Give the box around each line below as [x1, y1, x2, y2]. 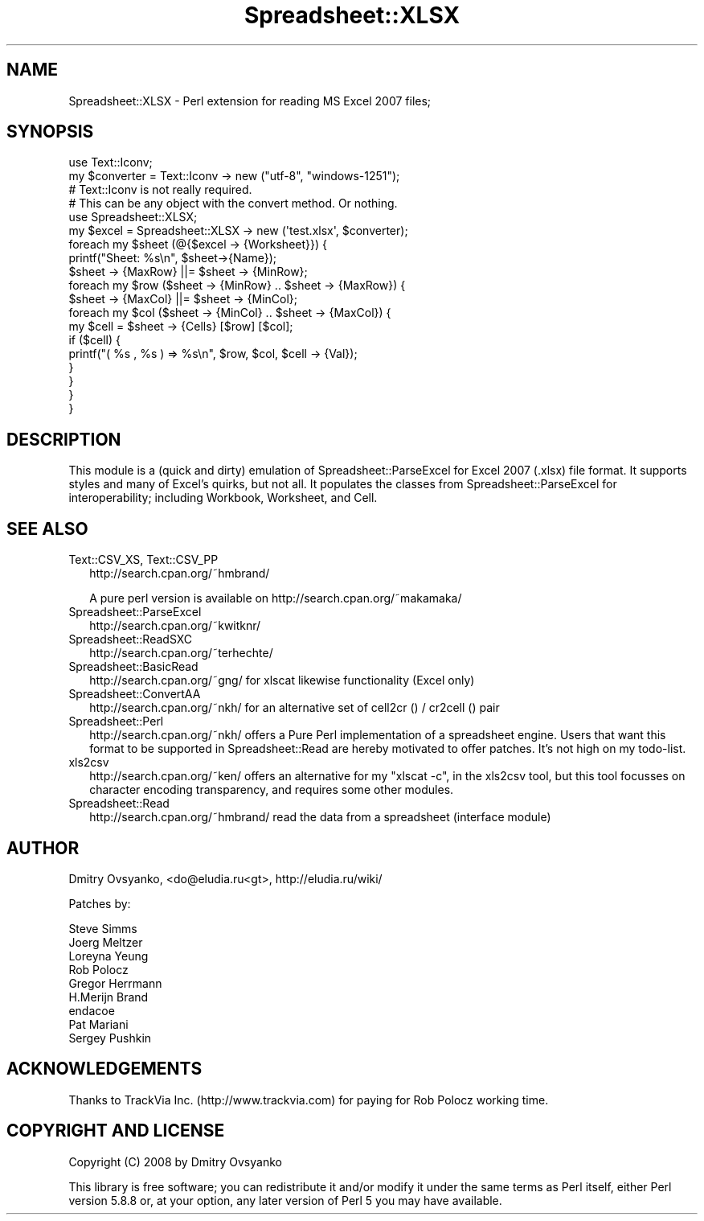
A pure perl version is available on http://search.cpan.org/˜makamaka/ [89, 591, 462, 606]
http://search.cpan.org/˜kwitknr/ [89, 619, 261, 633]
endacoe [68, 1003, 115, 1017]
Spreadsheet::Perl [68, 714, 164, 729]
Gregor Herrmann [68, 976, 162, 990]
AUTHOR [6, 837, 80, 858]
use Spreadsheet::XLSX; [68, 210, 198, 224]
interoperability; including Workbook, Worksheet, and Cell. [68, 491, 378, 505]
